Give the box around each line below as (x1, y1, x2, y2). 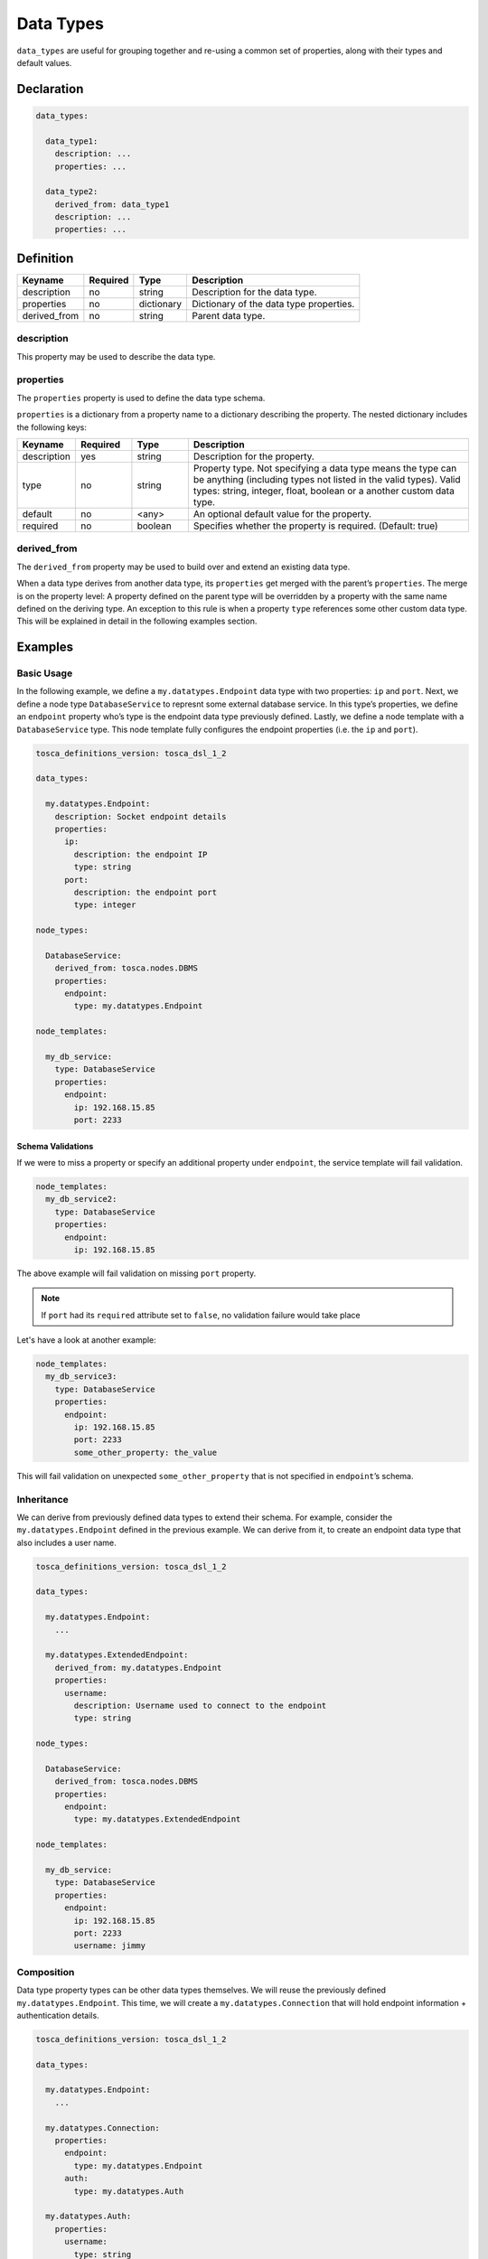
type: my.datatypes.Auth (73, 2186, 184, 2196)
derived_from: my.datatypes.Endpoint (54, 1663, 222, 1673)
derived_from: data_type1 (54, 199, 170, 210)
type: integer (73, 900, 136, 910)
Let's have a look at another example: (16, 1335, 157, 1345)
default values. (16, 57, 72, 68)
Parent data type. (191, 309, 266, 322)
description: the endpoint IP (73, 849, 208, 859)
